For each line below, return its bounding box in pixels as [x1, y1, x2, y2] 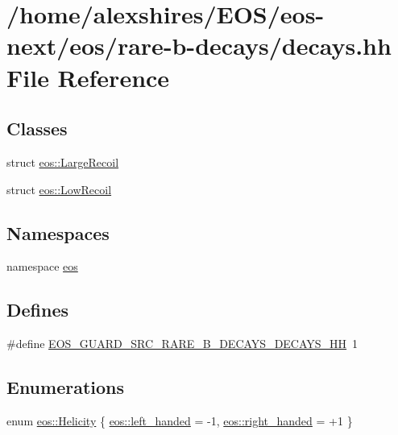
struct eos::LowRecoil [6, 180, 112, 197]
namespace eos [6, 258, 78, 275]
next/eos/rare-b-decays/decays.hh [6, 29, 392, 62]
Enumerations [6, 375, 125, 400]
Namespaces [6, 220, 110, 245]
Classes [6, 116, 68, 141]
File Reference [6, 60, 170, 93]
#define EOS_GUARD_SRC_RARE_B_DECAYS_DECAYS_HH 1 [6, 335, 359, 352]
